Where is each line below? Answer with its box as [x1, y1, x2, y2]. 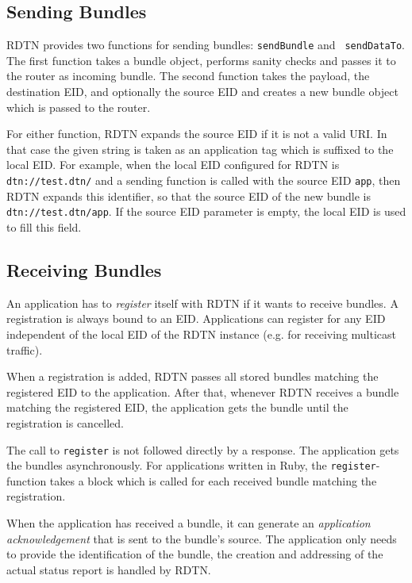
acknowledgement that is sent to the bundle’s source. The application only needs [6, 530, 397, 547]
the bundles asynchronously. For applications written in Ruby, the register [6, 457, 376, 474]
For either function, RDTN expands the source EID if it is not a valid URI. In [6, 125, 387, 142]
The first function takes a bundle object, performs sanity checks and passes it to [6, 52, 396, 68]
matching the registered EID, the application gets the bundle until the [6, 399, 348, 416]
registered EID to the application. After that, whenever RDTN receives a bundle [6, 383, 399, 400]
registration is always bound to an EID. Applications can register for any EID [6, 310, 386, 327]
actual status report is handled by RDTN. [6, 561, 211, 577]
